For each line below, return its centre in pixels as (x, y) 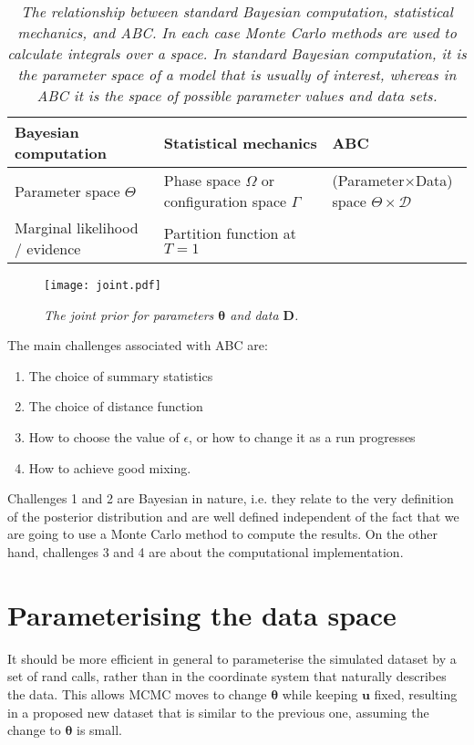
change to (34, 730)
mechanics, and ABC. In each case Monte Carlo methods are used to (237, 32)
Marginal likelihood (77, 228)
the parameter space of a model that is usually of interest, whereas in (237, 74)
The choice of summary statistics (121, 375)
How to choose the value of (104, 437)
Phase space (202, 180)
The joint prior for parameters (129, 314)
